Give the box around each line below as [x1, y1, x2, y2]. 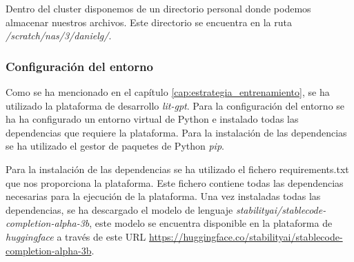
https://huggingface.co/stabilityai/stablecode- [148, 229, 343, 243]
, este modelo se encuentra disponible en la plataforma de [89, 216, 333, 230]
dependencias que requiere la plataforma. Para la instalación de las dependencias [6, 125, 347, 139]
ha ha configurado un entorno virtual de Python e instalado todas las [6, 112, 299, 126]
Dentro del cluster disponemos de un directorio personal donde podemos [6, 1, 311, 15]
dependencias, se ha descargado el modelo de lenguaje [6, 202, 233, 216]
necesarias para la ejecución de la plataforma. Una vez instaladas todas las [6, 189, 321, 203]
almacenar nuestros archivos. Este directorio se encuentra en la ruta [6, 14, 292, 29]
